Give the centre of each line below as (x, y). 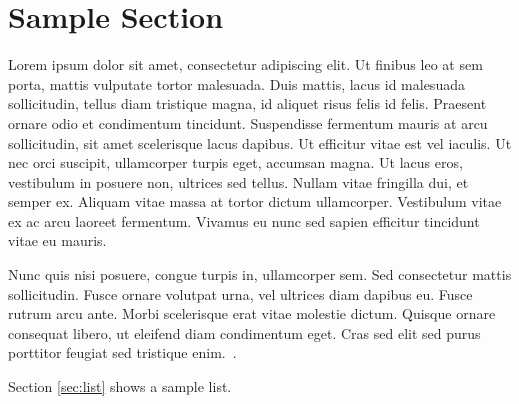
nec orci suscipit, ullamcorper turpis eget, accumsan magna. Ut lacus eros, (235, 162)
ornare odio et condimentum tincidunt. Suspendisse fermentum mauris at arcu (248, 122)
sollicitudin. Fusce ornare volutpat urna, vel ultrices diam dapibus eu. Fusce (240, 293)
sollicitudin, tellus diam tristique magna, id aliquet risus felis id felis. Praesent (247, 103)
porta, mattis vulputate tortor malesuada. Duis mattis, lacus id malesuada (236, 83)
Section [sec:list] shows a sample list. (120, 386)
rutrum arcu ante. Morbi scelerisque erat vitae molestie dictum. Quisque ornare (252, 313)
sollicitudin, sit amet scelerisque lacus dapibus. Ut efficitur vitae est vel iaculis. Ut (260, 142)
